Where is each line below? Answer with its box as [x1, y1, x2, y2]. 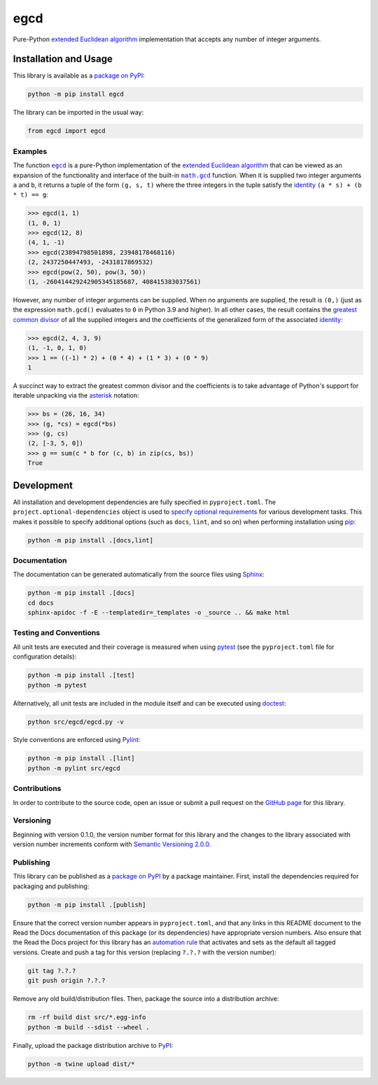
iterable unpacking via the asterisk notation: [13, 391, 139, 400]
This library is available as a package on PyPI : [13, 71, 145, 80]
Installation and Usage [13, 53, 113, 65]
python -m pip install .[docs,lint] [27, 536, 154, 544]
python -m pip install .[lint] [27, 755, 136, 762]
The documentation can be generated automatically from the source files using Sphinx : [13, 570, 265, 579]
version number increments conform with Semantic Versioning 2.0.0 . [13, 840, 211, 848]
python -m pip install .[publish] [27, 900, 146, 909]
